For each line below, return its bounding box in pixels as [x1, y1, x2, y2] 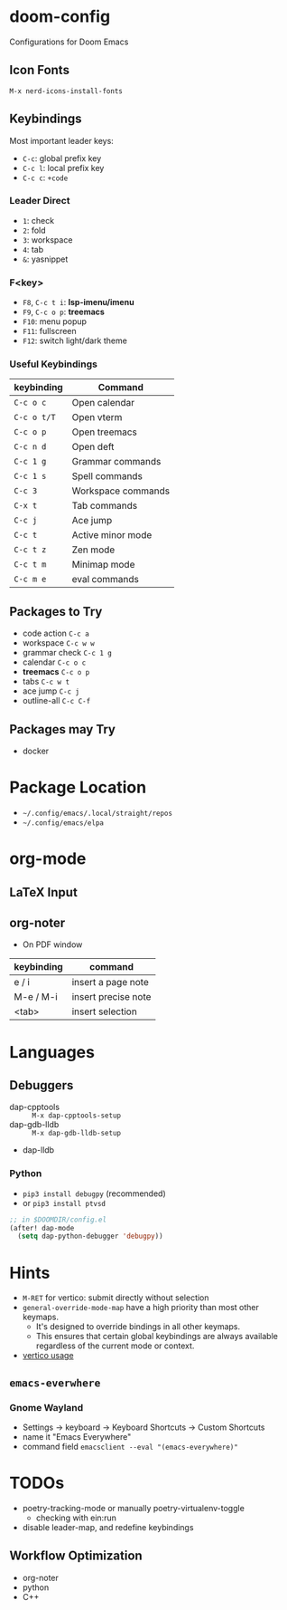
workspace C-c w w [22, 637, 95, 648]
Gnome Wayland [9, 1401, 84, 1414]
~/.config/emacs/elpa [22, 819, 104, 828]
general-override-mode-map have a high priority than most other [22, 1302, 260, 1313]
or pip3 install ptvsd [22, 1197, 106, 1208]
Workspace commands [71, 484, 170, 497]
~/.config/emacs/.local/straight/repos [22, 809, 173, 819]
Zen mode [71, 543, 116, 556]
